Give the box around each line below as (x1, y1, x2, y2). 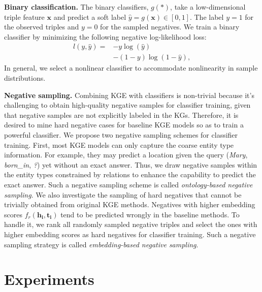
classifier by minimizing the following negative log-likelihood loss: (4, 31, 207, 42)
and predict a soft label (53, 11, 126, 22)
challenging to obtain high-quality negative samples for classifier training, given (4, 100, 251, 110)
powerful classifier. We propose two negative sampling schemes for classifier (4, 129, 238, 140)
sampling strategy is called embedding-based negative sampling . (4, 239, 199, 249)
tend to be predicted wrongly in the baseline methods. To (60, 209, 240, 219)
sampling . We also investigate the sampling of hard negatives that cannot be (4, 189, 242, 200)
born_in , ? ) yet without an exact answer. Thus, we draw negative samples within (4, 159, 257, 170)
